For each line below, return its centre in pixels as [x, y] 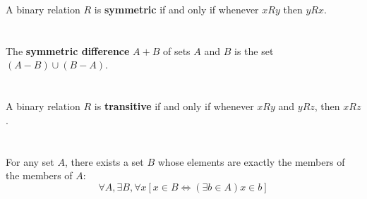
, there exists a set [104, 161]
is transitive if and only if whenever [174, 106]
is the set [254, 50]
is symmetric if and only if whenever [176, 9]
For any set [30, 161]
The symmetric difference [68, 50]
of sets [176, 50]
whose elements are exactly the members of [251, 161]
